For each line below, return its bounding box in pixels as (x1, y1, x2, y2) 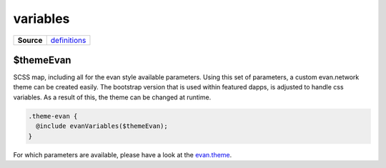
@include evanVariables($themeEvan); (36, 122, 168, 130)
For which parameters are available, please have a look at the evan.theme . (13, 150, 232, 159)
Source (17, 35, 43, 45)
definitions (50, 35, 86, 45)
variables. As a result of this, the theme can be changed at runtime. (13, 93, 212, 102)
